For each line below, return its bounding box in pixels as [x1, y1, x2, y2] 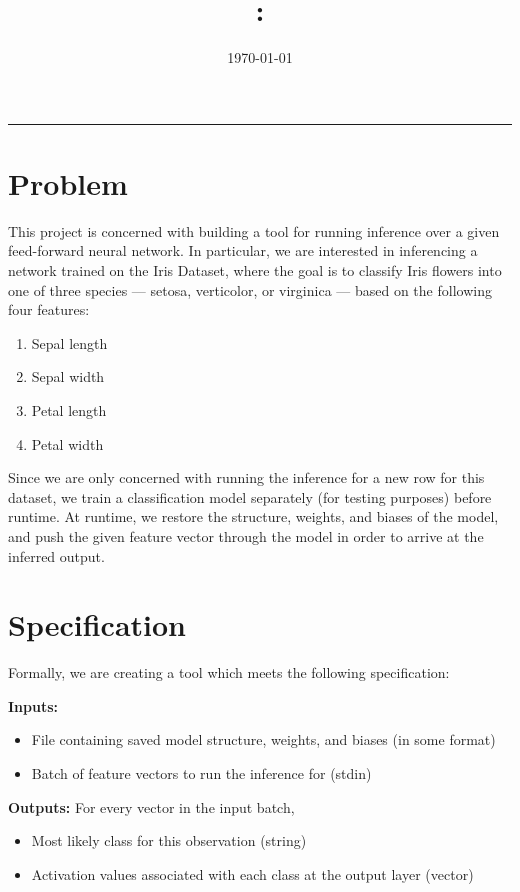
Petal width [31, 433, 104, 454]
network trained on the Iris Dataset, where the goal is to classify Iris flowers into [8, 260, 502, 281]
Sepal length [31, 332, 108, 353]
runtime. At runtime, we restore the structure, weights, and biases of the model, [8, 506, 499, 527]
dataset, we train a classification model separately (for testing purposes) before [8, 486, 492, 507]
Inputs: [8, 695, 59, 716]
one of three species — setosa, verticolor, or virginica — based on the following [8, 279, 492, 300]
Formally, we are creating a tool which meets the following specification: [8, 662, 450, 683]
